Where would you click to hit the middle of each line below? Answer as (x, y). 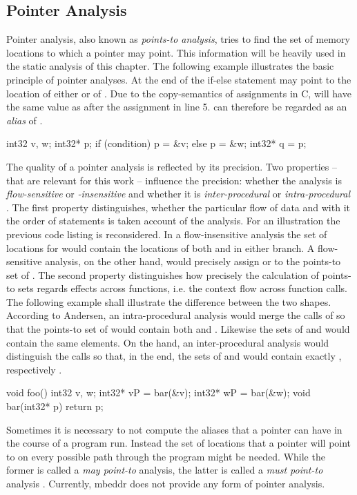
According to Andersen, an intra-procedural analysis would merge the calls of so (176, 315)
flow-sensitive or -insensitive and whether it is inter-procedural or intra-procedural (178, 194)
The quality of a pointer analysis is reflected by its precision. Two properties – (172, 166)
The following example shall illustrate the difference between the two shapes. (169, 301)
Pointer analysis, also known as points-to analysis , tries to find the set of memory (178, 39)
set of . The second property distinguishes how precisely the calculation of (163, 274)
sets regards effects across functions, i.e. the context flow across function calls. (183, 288)
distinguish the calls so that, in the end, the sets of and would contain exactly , (174, 356)
